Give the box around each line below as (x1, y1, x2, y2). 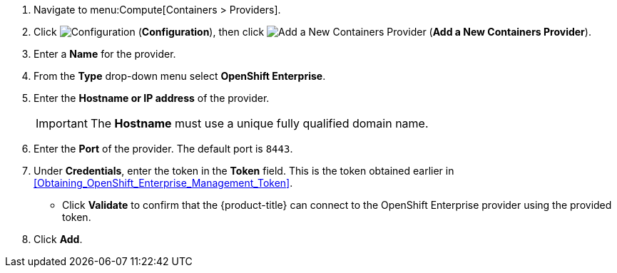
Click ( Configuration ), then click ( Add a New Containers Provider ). (34, 26, 591, 38)
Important (36, 116, 88, 130)
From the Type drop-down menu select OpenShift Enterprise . (34, 70, 326, 82)
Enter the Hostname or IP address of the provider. (34, 92, 270, 104)
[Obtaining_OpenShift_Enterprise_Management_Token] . (34, 177, 293, 189)
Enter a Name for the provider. (34, 48, 176, 60)
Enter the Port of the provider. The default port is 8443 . (34, 143, 293, 155)
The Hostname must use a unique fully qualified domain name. (90, 116, 429, 130)
